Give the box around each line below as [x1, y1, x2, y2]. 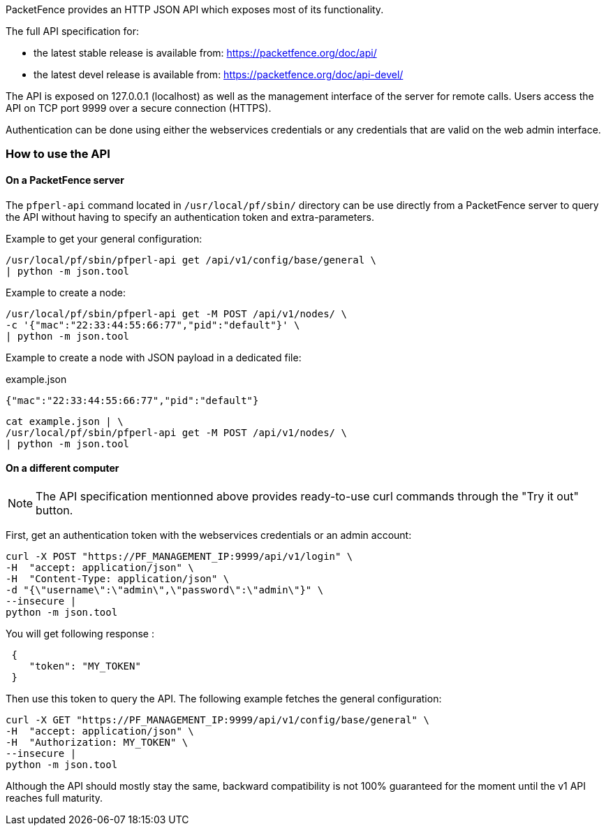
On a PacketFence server [6, 173, 124, 186]
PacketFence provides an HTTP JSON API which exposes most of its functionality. [6, 3, 384, 15]
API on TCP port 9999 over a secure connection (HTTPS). [6, 102, 272, 114]
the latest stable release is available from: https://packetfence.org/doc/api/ [34, 47, 377, 59]
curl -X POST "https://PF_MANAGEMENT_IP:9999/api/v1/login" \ [6, 550, 353, 562]
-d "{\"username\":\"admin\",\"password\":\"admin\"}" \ [6, 584, 324, 595]
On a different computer [6, 462, 119, 475]
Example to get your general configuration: [6, 232, 202, 245]
